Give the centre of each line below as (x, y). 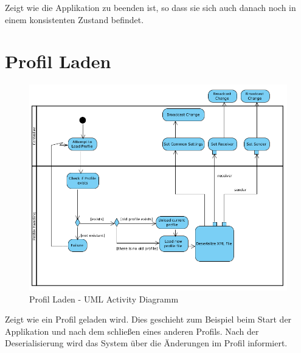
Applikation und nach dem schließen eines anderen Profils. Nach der (132, 331)
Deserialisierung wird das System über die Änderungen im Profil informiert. (146, 343)
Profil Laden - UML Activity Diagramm (104, 299)
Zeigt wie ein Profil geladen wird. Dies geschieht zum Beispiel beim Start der (148, 319)
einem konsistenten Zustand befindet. (74, 19)
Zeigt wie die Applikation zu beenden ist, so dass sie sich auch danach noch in (150, 7)
